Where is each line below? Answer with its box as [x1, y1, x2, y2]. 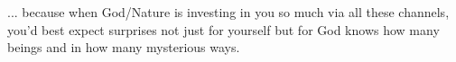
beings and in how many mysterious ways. [7, 38, 240, 57]
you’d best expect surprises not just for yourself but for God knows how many [7, 20, 440, 39]
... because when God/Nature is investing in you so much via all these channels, [7, 3, 450, 21]
